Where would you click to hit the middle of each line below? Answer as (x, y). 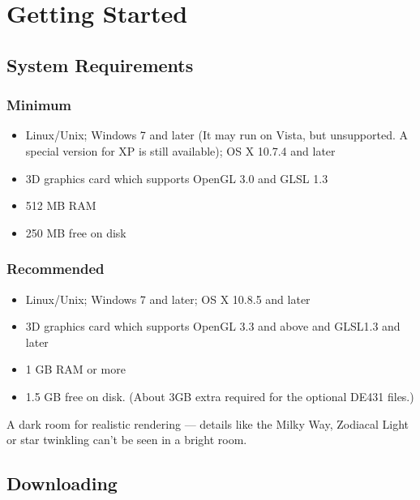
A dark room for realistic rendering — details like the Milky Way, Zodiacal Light (208, 423)
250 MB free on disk (76, 232)
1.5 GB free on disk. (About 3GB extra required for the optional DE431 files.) (220, 396)
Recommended (56, 269)
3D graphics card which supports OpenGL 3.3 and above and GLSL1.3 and (213, 326)
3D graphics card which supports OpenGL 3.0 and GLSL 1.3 (177, 178)
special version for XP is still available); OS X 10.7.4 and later (180, 150)
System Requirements (100, 64)
